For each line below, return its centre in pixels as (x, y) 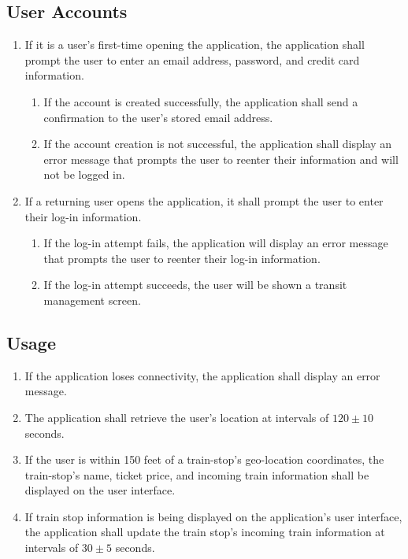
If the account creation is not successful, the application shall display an (218, 144)
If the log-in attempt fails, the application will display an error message (216, 243)
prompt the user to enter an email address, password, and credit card (192, 59)
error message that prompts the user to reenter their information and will (221, 159)
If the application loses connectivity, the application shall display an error (202, 375)
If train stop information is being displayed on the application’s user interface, (213, 516)
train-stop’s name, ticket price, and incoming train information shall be (197, 474)
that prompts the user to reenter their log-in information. (182, 258)
